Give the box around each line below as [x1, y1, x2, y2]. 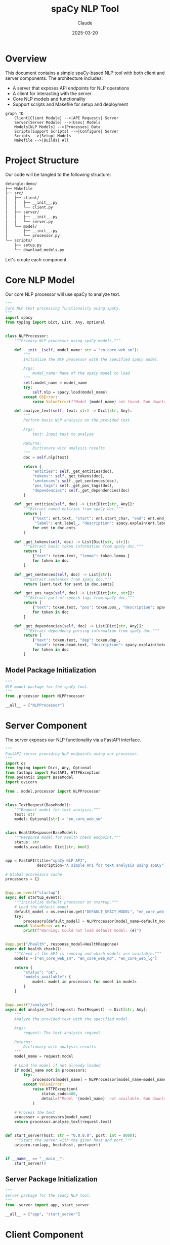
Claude [77, 20, 93, 26]
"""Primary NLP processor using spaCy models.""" [14, 338, 121, 343]
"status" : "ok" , [23, 969, 58, 975]
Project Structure [5, 155, 79, 166]
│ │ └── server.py [5, 219, 53, 224]
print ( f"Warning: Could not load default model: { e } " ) [23, 928, 142, 933]
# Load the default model [14, 904, 69, 909]
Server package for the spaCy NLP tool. [5, 1193, 92, 1198]
